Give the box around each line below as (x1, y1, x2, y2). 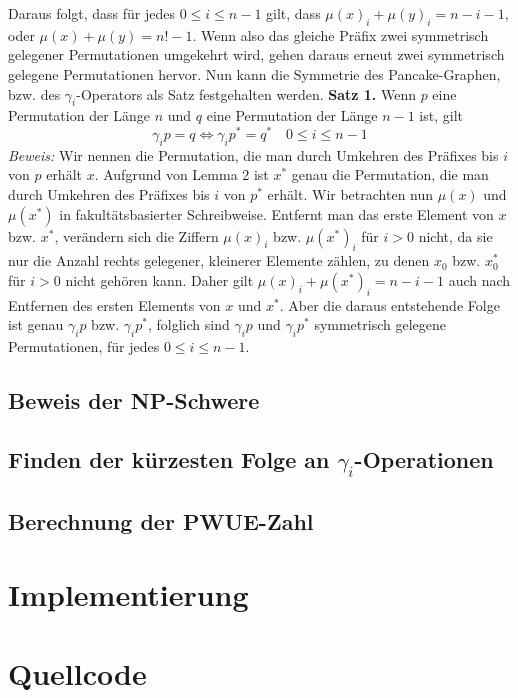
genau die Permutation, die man (291, 164, 489, 185)
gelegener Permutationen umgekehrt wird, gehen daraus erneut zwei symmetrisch (8, 44, 505, 65)
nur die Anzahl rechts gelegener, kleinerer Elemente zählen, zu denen (8, 250, 430, 271)
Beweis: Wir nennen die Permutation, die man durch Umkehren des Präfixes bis (8, 144, 499, 165)
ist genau (8, 314, 64, 335)
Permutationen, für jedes (8, 336, 160, 357)
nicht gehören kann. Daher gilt (65, 270, 254, 291)
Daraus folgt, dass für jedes (8, 3, 176, 23)
